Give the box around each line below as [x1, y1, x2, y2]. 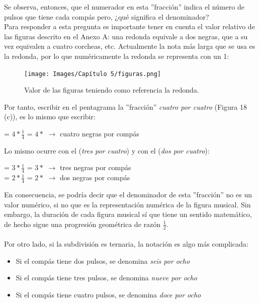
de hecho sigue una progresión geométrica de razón [4, 218, 161, 229]
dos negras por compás [60, 172, 130, 183]
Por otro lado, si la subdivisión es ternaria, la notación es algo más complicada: [4, 239, 248, 249]
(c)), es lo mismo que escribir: [4, 111, 96, 122]
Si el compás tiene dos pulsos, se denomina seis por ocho [16, 255, 190, 266]
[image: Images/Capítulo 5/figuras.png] [24, 70, 161, 78]
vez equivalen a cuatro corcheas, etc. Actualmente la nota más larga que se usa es [4, 41, 255, 51]
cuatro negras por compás [60, 128, 139, 138]
